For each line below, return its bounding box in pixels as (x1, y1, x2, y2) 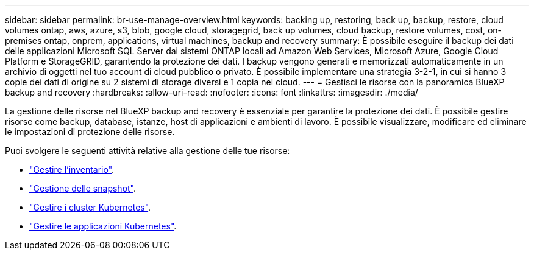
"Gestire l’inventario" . (29, 164, 115, 175)
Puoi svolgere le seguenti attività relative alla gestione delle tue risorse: (5, 145, 290, 156)
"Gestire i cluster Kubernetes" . (29, 202, 151, 212)
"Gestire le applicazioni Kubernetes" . (29, 221, 177, 231)
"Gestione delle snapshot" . (29, 183, 137, 194)
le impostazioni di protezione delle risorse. (5, 127, 175, 137)
